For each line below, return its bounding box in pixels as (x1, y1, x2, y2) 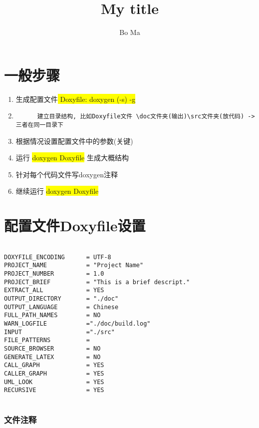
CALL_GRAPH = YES (4, 362, 104, 369)
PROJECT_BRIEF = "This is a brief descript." (4, 278, 190, 286)
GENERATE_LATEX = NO (4, 353, 101, 361)
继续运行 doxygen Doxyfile (15, 186, 99, 196)
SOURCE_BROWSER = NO (4, 345, 101, 352)
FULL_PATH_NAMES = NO (4, 312, 101, 319)
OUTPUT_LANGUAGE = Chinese (4, 303, 119, 311)
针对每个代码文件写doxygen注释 (15, 169, 118, 179)
